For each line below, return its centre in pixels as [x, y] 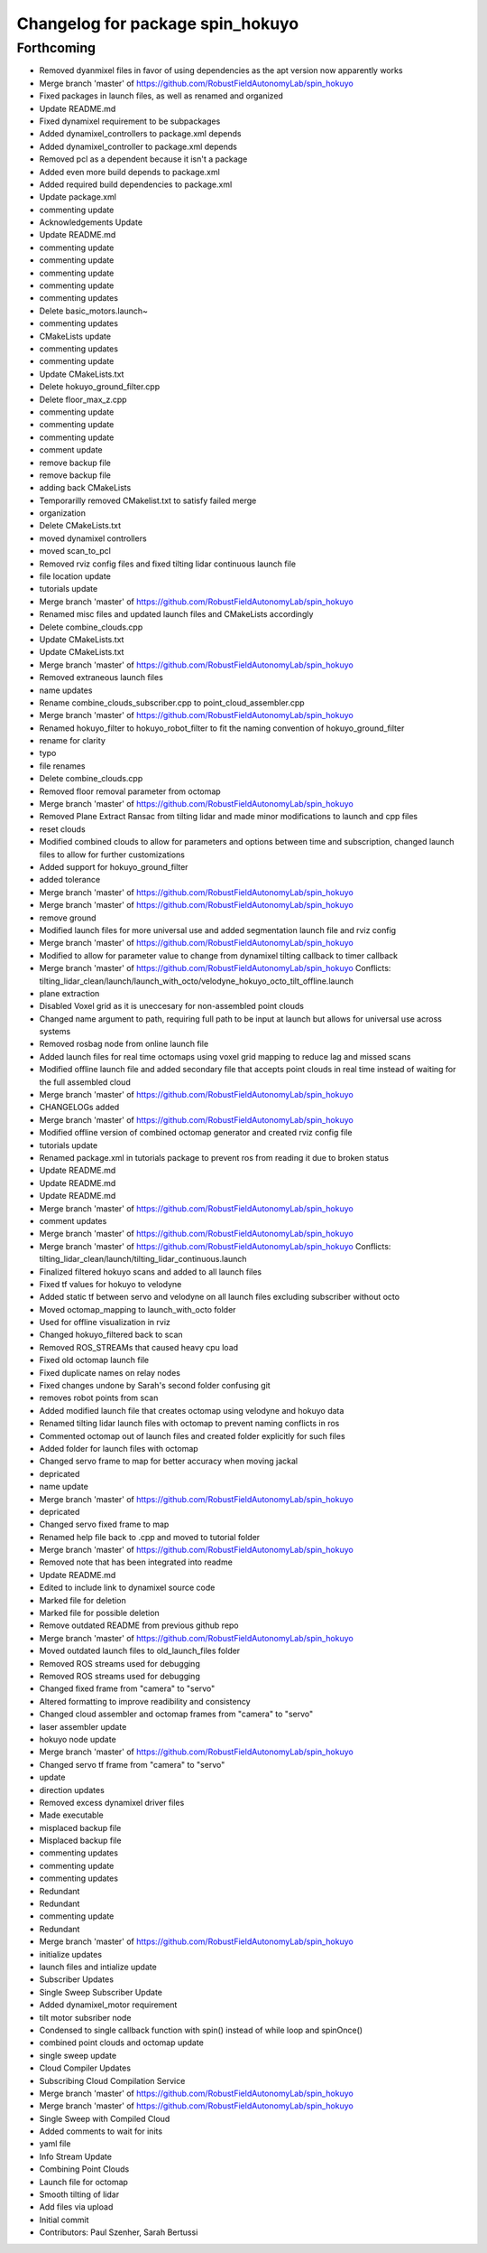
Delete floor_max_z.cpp [83, 399]
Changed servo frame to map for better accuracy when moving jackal [168, 1461]
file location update [75, 576]
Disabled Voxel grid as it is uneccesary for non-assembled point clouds [171, 1006]
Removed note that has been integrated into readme [136, 1562]
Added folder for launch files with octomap [119, 1448]
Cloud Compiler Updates [85, 2068]
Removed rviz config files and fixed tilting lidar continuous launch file [168, 564]
